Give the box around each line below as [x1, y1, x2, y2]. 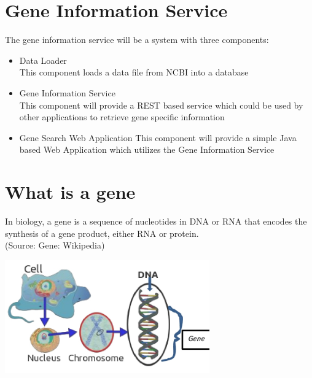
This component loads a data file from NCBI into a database [19, 66, 249, 79]
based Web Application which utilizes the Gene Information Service [19, 143, 275, 156]
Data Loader [19, 53, 67, 66]
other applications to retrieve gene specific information [19, 110, 225, 123]
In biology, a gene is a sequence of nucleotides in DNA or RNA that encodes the [5, 215, 307, 227]
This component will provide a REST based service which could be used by [19, 98, 303, 111]
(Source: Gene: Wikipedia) [5, 239, 105, 252]
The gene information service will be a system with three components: [5, 33, 269, 46]
